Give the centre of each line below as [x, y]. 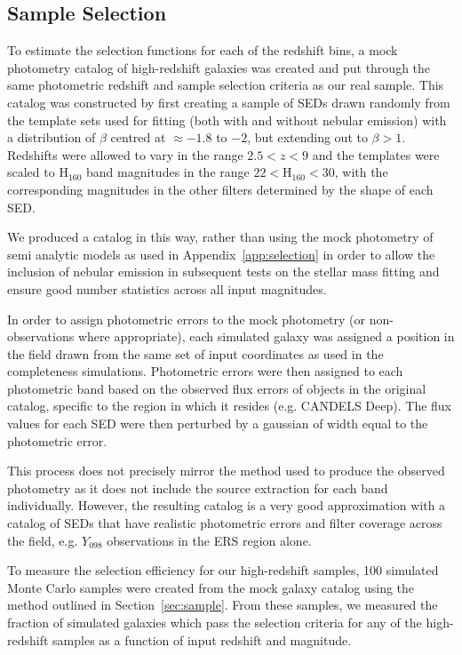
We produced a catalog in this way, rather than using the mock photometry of [220, 237]
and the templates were [376, 154]
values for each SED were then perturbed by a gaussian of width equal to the [218, 423]
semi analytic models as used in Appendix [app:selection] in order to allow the [221, 254]
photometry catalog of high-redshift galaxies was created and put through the [219, 67]
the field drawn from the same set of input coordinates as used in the [195, 353]
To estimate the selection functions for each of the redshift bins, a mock [203, 50]
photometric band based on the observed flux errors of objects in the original [217, 388]
